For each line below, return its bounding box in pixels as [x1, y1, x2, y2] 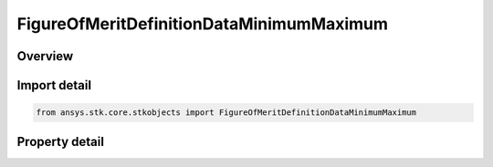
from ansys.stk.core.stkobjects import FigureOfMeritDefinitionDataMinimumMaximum [36, 108, 417, 118]
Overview [16, 48, 74, 64]
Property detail [16, 133, 105, 150]
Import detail [16, 78, 91, 93]
